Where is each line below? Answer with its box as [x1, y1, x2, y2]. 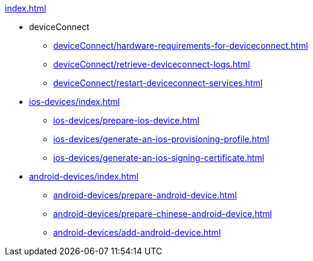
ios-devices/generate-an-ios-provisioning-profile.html [53, 134, 269, 144]
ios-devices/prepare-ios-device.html [53, 115, 199, 125]
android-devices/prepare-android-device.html [53, 190, 237, 200]
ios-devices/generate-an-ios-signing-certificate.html [53, 153, 265, 163]
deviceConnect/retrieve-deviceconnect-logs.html [53, 59, 250, 69]
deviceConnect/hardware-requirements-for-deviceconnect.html [53, 40, 308, 51]
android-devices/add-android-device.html [53, 227, 221, 237]
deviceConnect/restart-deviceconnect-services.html [53, 78, 263, 88]
